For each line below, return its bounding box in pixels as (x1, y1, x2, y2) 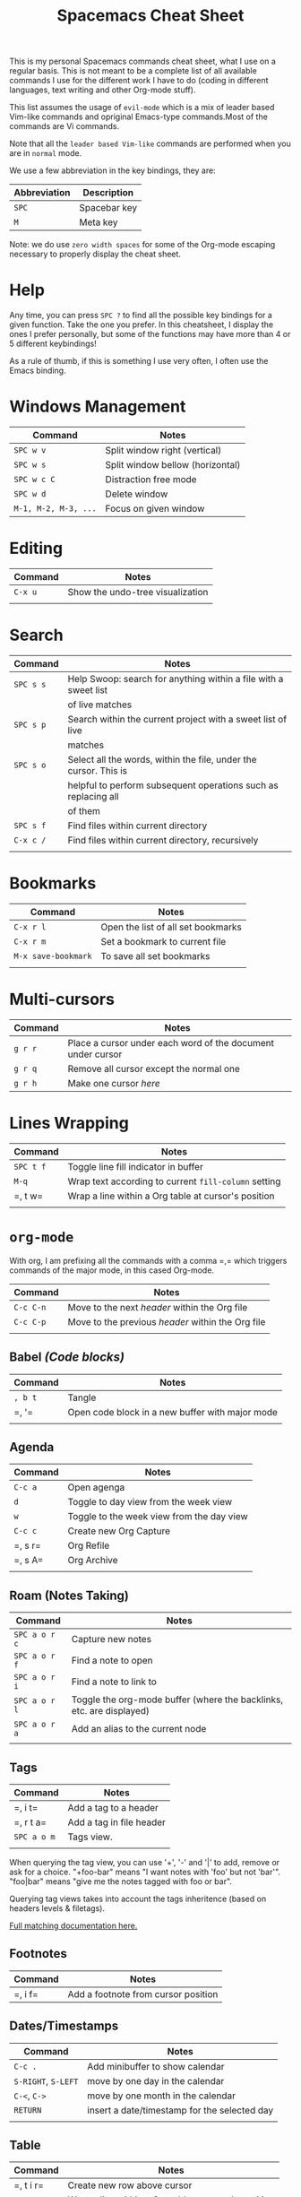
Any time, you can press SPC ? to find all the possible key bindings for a (9, 310, 273, 321)
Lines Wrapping (9, 1113, 130, 1133)
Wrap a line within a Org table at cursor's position (67, 1189, 275, 1202)
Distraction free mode (105, 473, 197, 486)
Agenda (9, 1440, 55, 1455)
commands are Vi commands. (9, 121, 119, 132)
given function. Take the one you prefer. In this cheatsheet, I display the (9, 319, 274, 330)
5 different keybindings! (9, 338, 97, 350)
